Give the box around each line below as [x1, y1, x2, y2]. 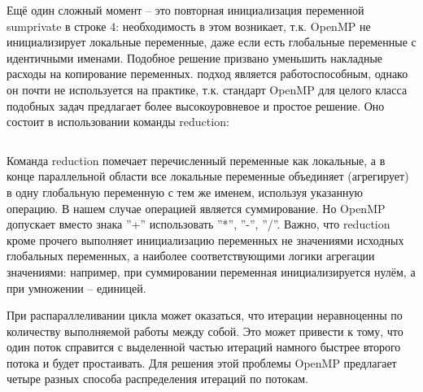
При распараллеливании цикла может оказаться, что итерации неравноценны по [7, 307, 403, 324]
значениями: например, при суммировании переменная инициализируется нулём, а [7, 263, 416, 280]
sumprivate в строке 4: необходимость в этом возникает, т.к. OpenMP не [7, 17, 371, 34]
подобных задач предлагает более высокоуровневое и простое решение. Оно [7, 97, 385, 114]
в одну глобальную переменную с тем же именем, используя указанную [7, 183, 363, 200]
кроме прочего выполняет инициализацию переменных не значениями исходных [7, 231, 404, 248]
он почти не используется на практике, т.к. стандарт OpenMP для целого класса [7, 81, 408, 98]
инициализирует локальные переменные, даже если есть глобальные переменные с [7, 33, 416, 50]
